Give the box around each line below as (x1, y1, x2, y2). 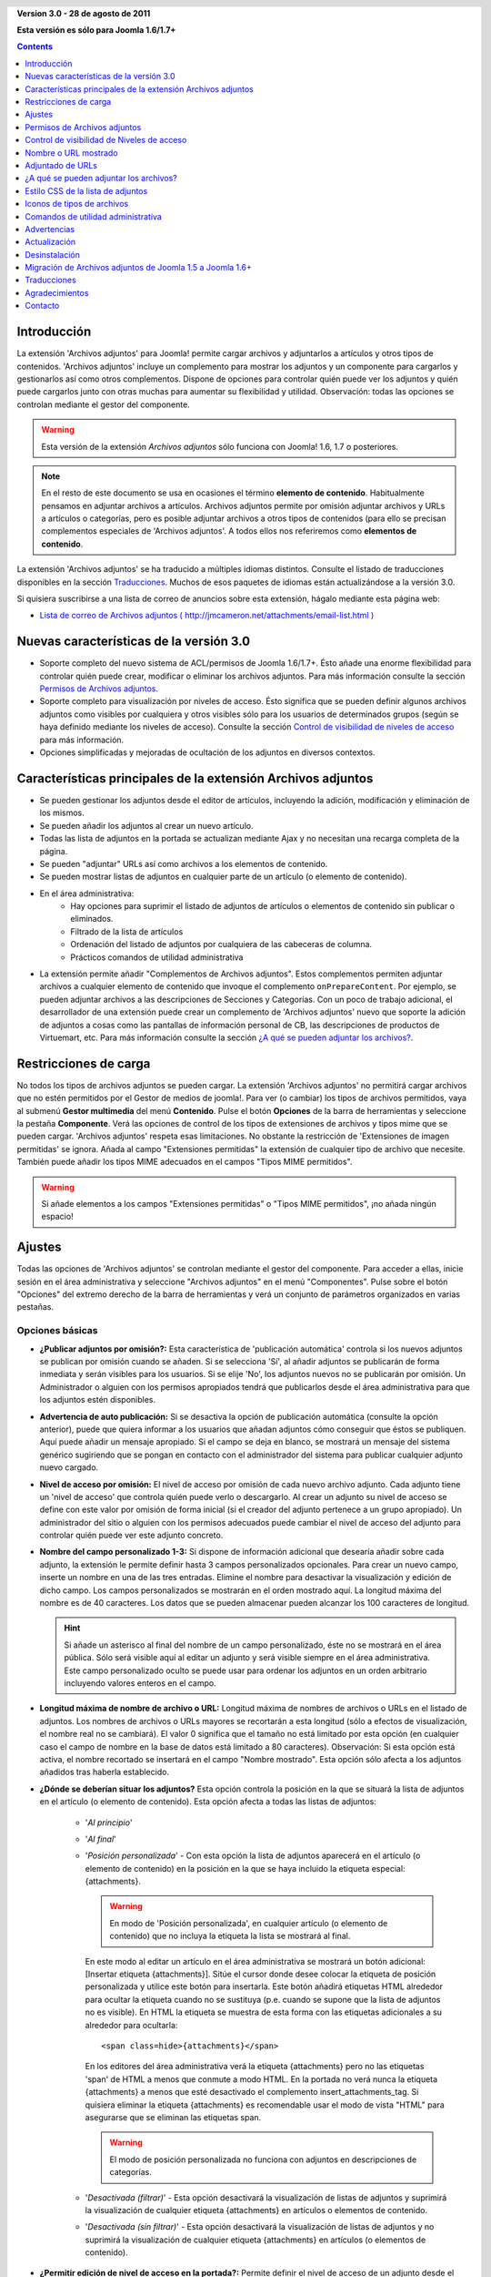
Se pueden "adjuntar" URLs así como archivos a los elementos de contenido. (39, 858, 328, 869)
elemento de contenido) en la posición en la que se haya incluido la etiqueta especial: (85, 1863, 406, 1874)
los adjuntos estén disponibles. (39, 1394, 156, 1405)
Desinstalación (25, 249, 81, 260)
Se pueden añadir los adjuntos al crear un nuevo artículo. (39, 820, 254, 831)
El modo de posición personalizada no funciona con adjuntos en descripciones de (109, 2154, 417, 2165)
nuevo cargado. (39, 1462, 99, 1473)
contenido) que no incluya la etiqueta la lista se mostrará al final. (109, 1931, 351, 1942)
